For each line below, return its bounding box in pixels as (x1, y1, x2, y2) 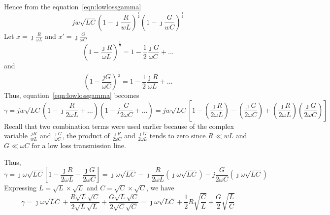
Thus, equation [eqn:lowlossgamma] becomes (4, 90, 139, 100)
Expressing (4, 183, 37, 193)
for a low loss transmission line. (32, 140, 126, 151)
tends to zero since (149, 130, 206, 141)
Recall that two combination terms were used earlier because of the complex (4, 121, 234, 131)
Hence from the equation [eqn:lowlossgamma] (4, 1, 141, 11)
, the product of (62, 130, 110, 141)
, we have (146, 183, 174, 193)
